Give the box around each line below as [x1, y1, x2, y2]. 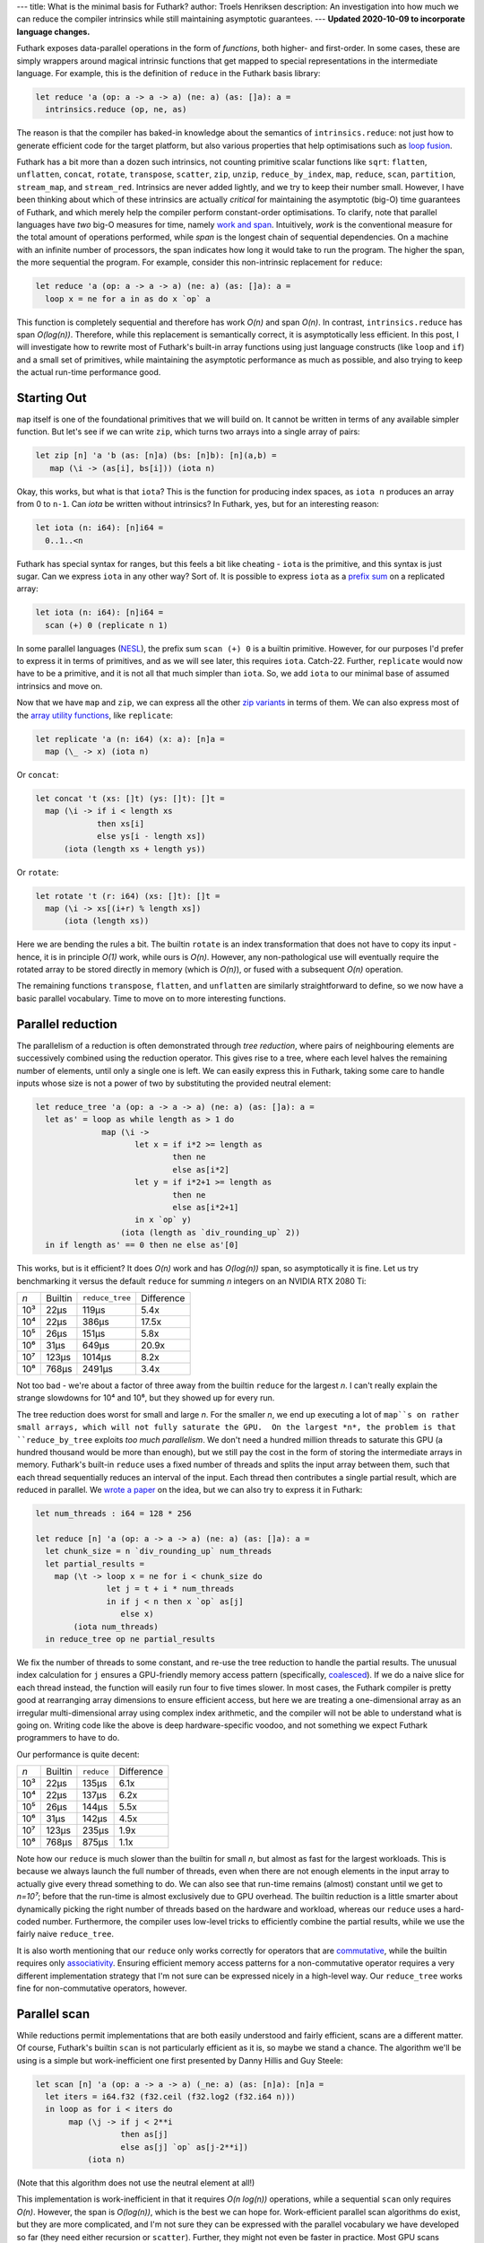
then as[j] [120, 2129, 169, 2140]
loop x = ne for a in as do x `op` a [45, 293, 211, 304]
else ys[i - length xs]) [97, 831, 206, 842]
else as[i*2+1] [172, 1202, 239, 1213]
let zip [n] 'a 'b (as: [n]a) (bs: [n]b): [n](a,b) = [35, 450, 277, 461]
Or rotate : [16, 867, 59, 877]
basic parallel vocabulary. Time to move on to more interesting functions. [16, 992, 287, 1004]
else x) [120, 1609, 154, 1619]
